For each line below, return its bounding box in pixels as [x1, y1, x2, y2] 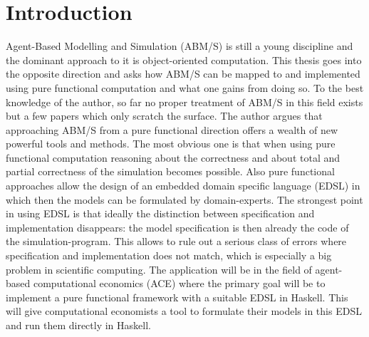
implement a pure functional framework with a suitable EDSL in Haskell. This [6, 289, 348, 304]
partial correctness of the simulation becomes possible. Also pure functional [6, 164, 335, 179]
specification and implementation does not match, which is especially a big [6, 248, 332, 263]
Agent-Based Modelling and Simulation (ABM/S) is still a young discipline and [6, 38, 353, 53]
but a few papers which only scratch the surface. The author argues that [6, 108, 323, 123]
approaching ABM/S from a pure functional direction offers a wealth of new [6, 122, 338, 137]
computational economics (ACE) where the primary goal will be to [33, 276, 326, 291]
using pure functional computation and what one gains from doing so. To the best [6, 80, 364, 95]
